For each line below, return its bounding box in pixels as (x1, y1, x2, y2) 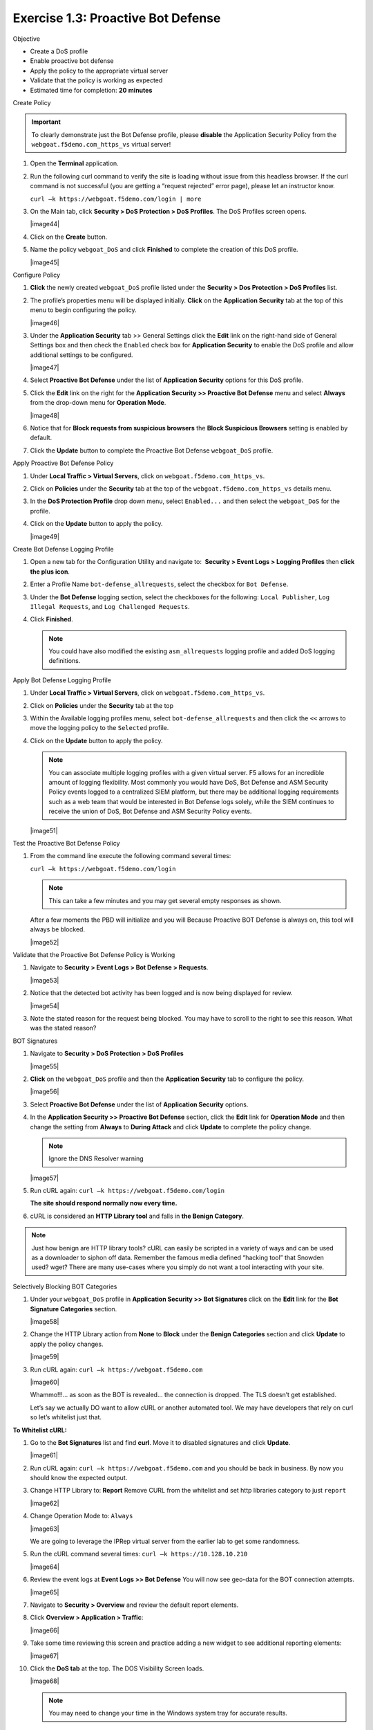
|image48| (30, 411, 60, 419)
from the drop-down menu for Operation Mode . (30, 399, 166, 407)
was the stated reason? (30, 1024, 97, 1032)
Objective (12, 35, 41, 43)
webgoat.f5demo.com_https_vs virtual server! (31, 140, 171, 149)
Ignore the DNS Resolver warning (48, 1154, 144, 1163)
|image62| (30, 1499, 59, 1507)
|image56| (30, 1087, 59, 1096)
